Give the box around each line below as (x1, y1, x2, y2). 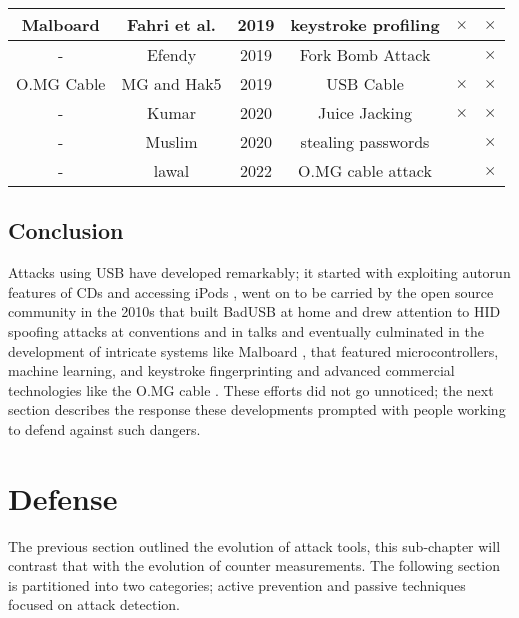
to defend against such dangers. (8, 418, 201, 439)
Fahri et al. (127, 13, 216, 36)
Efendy (146, 43, 197, 66)
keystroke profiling (290, 13, 440, 36)
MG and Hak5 (121, 72, 222, 95)
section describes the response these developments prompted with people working (8, 399, 506, 420)
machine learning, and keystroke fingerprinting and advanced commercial (8, 360, 455, 381)
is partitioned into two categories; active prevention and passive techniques (8, 574, 466, 595)
